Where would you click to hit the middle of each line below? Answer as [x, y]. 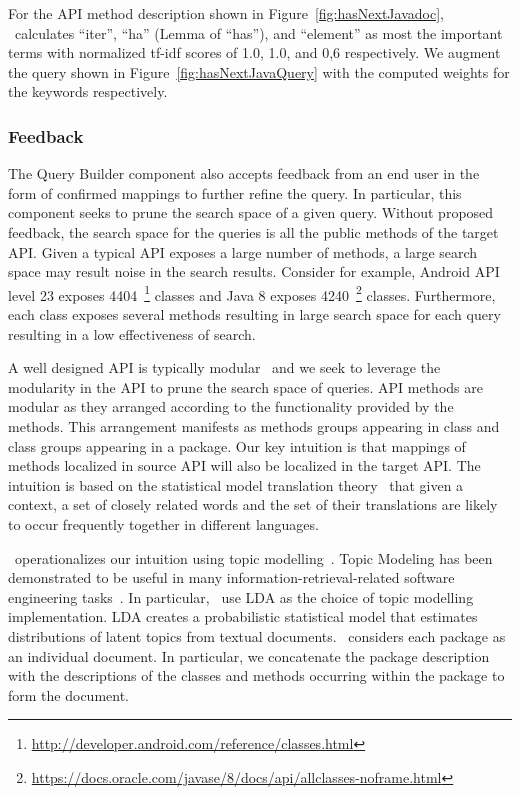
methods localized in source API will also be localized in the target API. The [244, 465]
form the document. [68, 694]
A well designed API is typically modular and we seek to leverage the [224, 367]
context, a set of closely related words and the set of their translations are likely [253, 504]
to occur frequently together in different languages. [163, 523]
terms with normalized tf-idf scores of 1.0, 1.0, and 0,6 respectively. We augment [254, 52]
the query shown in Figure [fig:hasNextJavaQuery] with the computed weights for [259, 71]
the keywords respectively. [88, 91]
